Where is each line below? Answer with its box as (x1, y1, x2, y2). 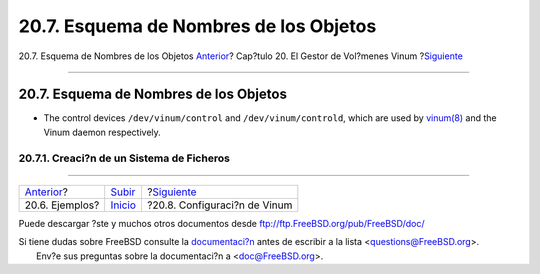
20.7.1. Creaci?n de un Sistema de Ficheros (18, 151, 230, 165)
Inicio (110, 198, 137, 212)
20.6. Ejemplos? (24, 198, 100, 212)
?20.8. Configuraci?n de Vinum (146, 198, 293, 212)
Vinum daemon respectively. (43, 126, 162, 138)
